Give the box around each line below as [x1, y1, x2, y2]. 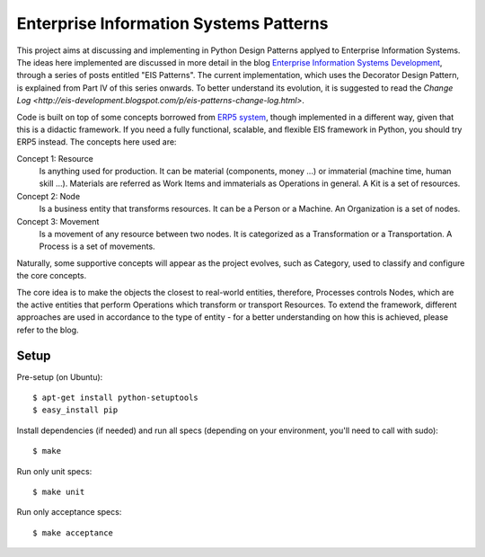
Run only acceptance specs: [16, 507, 122, 517]
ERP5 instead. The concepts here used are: [16, 137, 177, 147]
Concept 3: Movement [16, 216, 100, 226]
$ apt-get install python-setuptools [32, 393, 199, 403]
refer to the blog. [16, 324, 80, 335]
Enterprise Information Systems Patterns [16, 13, 329, 33]
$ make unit [32, 487, 85, 497]
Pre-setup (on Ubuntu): [16, 371, 103, 382]
